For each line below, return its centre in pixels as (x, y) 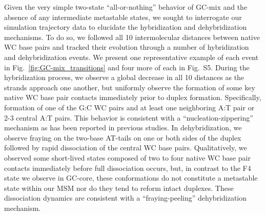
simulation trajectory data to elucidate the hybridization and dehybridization (126, 27)
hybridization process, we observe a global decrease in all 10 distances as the (124, 77)
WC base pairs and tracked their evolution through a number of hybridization (127, 47)
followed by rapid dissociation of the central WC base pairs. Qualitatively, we (126, 148)
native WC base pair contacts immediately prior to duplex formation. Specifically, (133, 97)
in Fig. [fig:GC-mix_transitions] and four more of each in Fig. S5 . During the (127, 67)
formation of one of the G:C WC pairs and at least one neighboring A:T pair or (129, 107)
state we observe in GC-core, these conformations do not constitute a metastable (131, 178)
